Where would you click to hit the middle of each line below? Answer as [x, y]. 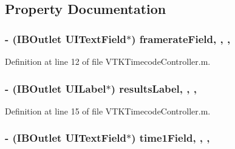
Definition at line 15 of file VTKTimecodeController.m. [108, 111]
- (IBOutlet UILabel [56, 88]
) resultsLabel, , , [154, 88]
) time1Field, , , [171, 138]
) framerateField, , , [181, 38]
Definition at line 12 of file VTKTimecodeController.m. [108, 61]
